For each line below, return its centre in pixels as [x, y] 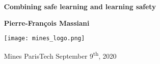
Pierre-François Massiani [47, 23]
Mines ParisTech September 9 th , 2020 [60, 55]
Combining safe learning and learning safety [80, 6]
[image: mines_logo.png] [44, 39]
